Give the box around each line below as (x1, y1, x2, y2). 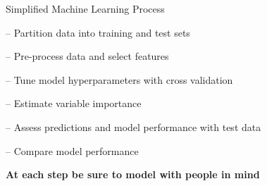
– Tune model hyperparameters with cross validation (6, 72, 233, 87)
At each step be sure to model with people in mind (6, 167, 260, 182)
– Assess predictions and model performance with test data (6, 119, 261, 134)
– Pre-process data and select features (6, 49, 169, 63)
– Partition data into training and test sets (6, 25, 190, 39)
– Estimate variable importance (6, 96, 142, 111)
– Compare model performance (6, 143, 139, 158)
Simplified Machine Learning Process (6, 1, 165, 15)
